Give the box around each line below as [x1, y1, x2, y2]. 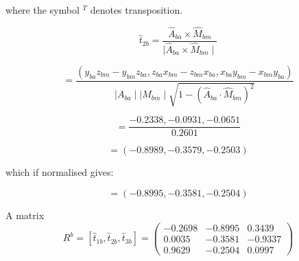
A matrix [5, 208, 45, 223]
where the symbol [5, 3, 80, 16]
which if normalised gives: [5, 165, 114, 179]
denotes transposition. [90, 3, 183, 16]
